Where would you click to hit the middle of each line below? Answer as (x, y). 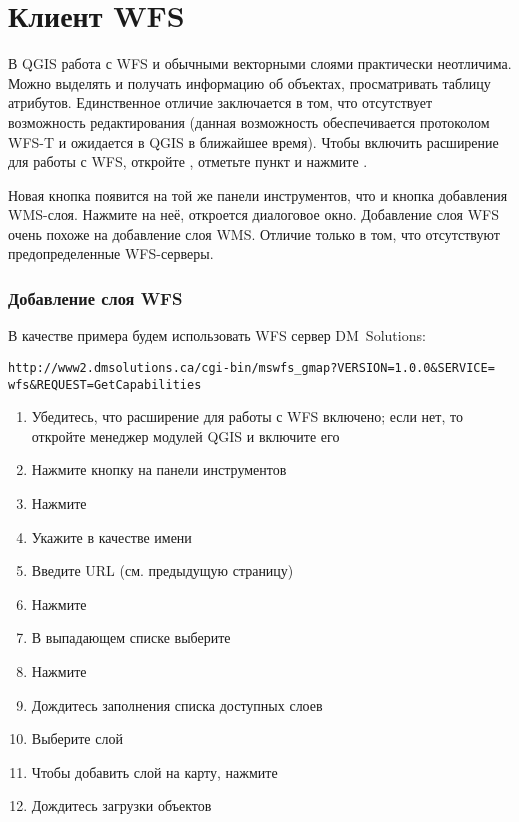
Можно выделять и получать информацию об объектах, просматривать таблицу (249, 82)
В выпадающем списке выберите (131, 637)
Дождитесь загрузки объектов (121, 805)
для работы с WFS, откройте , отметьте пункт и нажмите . (188, 161)
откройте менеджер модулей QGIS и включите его (185, 435)
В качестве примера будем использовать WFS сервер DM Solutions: (217, 335)
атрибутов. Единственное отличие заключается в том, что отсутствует (220, 102)
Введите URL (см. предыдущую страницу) (162, 570)
